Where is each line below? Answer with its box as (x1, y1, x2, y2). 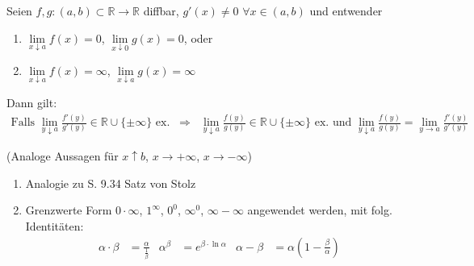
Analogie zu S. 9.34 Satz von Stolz (25, 174, 196, 191)
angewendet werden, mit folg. (247, 202, 392, 218)
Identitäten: (25, 218, 84, 235)
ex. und (314, 117, 352, 129)
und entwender (309, 2, 383, 19)
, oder (183, 29, 213, 46)
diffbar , (143, 2, 179, 19)
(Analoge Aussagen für (6, 148, 119, 164)
